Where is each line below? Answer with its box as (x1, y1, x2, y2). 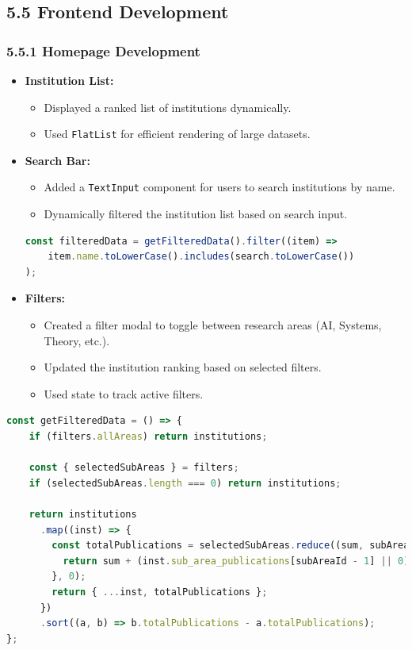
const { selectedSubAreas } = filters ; (29, 462, 239, 474)
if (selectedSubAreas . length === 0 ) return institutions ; (29, 477, 341, 489)
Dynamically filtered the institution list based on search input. (44, 206, 348, 222)
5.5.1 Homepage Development (6, 40, 200, 60)
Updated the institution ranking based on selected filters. (44, 359, 322, 375)
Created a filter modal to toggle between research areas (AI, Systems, (44, 317, 382, 333)
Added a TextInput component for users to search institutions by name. (44, 179, 395, 195)
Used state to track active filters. (44, 385, 204, 402)
